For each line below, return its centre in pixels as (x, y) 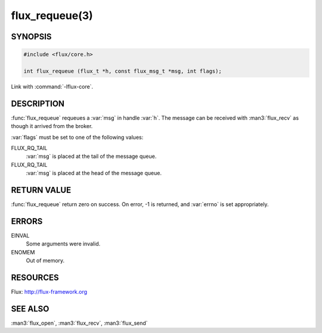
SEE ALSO (30, 309)
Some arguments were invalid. (63, 244)
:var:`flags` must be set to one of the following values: (77, 137)
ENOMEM (23, 252)
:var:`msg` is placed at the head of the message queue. (94, 173)
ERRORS (27, 221)
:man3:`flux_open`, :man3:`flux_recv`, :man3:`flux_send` (80, 323)
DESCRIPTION (38, 103)
